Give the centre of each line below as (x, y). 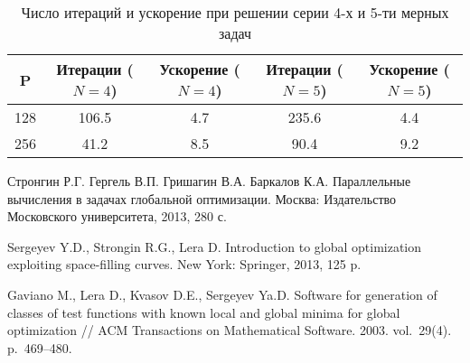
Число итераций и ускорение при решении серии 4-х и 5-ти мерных (235, 12)
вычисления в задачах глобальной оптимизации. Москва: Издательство (202, 198)
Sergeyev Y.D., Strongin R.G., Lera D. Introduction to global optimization (215, 246)
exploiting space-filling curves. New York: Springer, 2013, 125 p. (184, 264)
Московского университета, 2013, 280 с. (117, 216)
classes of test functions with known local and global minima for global (204, 312)
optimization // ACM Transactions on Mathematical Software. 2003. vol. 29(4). (230, 330)
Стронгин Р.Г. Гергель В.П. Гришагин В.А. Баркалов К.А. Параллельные (209, 181)
